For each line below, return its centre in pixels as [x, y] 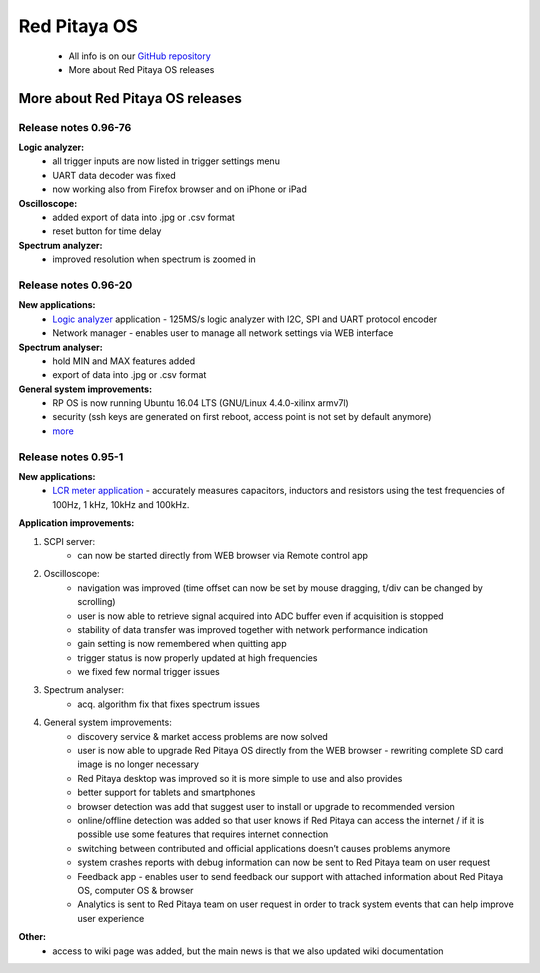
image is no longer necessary [138, 764]
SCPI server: [69, 541]
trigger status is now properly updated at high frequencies [197, 657]
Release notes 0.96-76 [75, 127]
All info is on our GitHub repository [140, 56]
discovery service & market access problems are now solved [203, 736]
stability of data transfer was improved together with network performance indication [253, 629]
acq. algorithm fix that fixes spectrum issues [168, 704]
